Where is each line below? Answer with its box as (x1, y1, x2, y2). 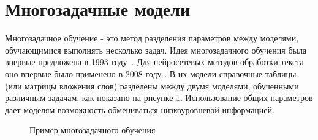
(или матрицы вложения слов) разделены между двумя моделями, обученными (5, 79, 299, 92)
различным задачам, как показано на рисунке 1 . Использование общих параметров (5, 91, 313, 104)
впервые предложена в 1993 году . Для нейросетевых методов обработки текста (5, 55, 304, 68)
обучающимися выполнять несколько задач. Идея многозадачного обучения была (5, 43, 307, 56)
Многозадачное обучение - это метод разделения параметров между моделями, (5, 32, 299, 44)
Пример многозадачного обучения (29, 124, 156, 136)
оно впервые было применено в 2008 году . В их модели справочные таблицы (5, 67, 297, 80)
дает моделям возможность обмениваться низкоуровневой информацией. (5, 103, 274, 116)
